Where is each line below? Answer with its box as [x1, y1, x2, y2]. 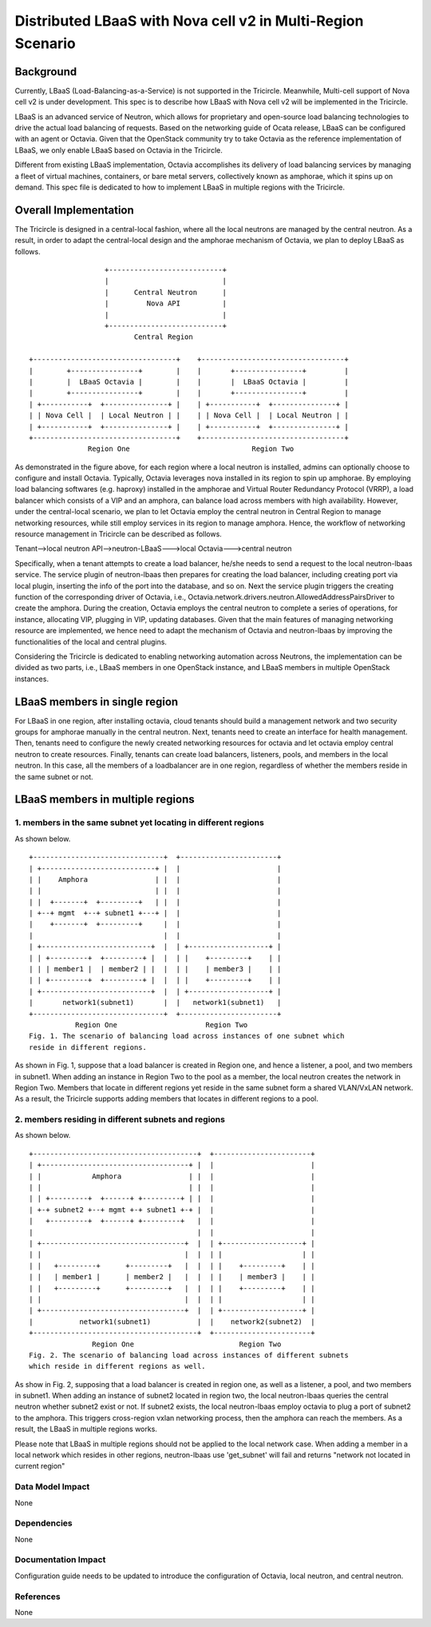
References [14, 1591, 61, 1602]
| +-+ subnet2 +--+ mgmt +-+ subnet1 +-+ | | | [29, 1205, 315, 1214]
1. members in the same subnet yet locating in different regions [14, 817, 265, 828]
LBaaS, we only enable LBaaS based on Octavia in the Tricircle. [14, 145, 223, 155]
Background [14, 65, 77, 78]
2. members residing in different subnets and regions [14, 1114, 225, 1125]
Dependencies [14, 1517, 73, 1529]
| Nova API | [104, 299, 227, 308]
